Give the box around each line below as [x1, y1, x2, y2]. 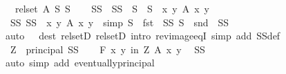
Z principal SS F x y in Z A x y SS [10, 41, 205, 56]
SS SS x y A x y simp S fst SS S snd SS [10, 15, 229, 29]
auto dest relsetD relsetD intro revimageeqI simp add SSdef [6, 28, 280, 43]
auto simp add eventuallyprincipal [6, 55, 155, 70]
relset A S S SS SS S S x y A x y [15, 1, 209, 15]
